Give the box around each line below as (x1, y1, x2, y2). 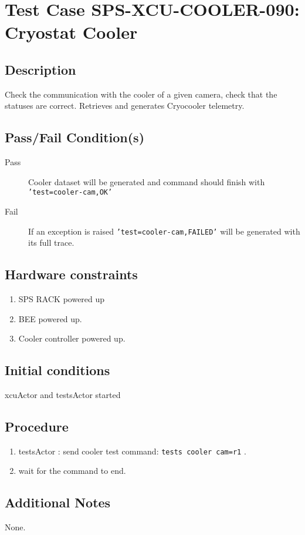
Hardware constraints (5, 265, 138, 283)
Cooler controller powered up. (18, 332, 126, 345)
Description (5, 60, 76, 78)
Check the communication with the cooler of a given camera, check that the (5, 88, 277, 100)
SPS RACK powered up (18, 293, 105, 305)
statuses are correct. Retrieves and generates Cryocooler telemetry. (5, 99, 245, 112)
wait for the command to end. (18, 464, 126, 477)
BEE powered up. (18, 312, 82, 325)
